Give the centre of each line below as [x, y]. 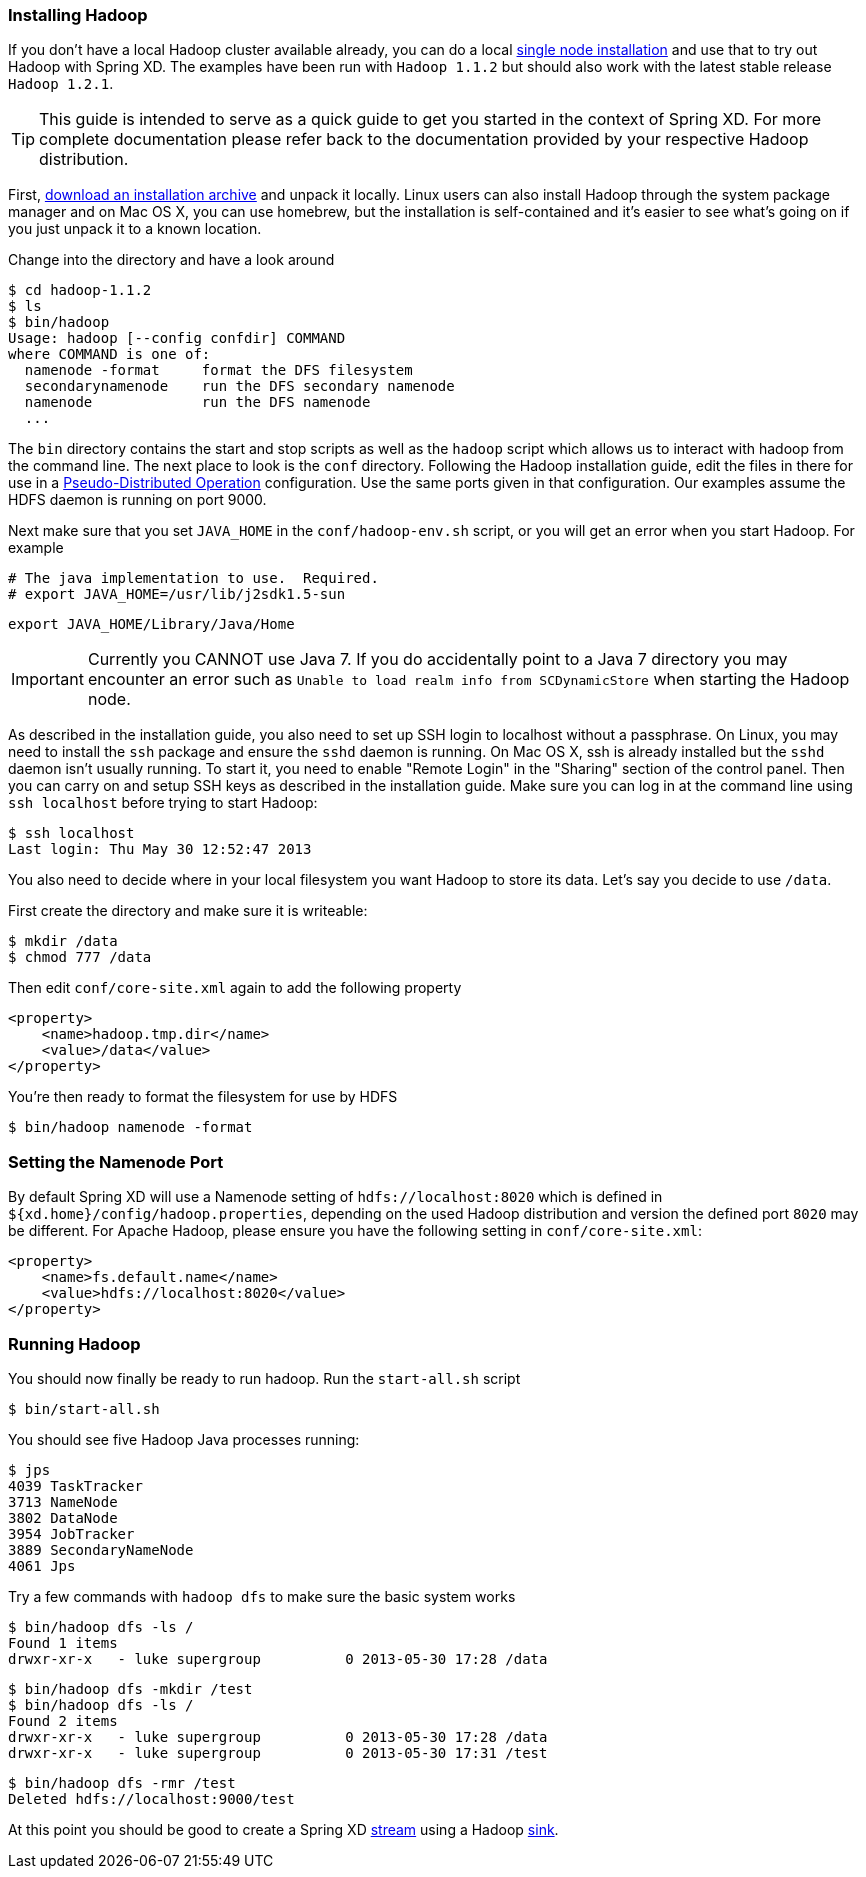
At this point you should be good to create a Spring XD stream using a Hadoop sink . [283, 1829]
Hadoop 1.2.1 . [61, 84]
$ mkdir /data [63, 941]
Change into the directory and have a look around [171, 260]
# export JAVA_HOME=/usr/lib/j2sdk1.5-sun [177, 594]
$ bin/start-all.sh [84, 1408]
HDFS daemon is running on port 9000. [137, 500]
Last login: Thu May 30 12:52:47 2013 [160, 849]
